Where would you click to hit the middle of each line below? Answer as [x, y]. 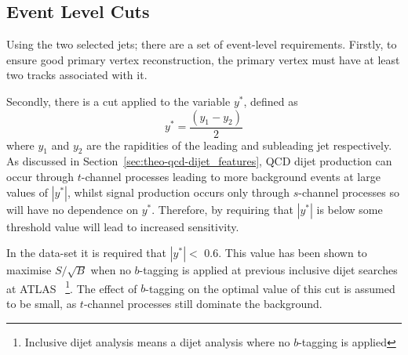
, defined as [271, 101]
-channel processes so [349, 192]
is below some [350, 209]
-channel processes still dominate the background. [203, 304]
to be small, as [42, 304]
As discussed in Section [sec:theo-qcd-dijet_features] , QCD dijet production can [199, 161]
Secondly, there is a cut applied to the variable [118, 101]
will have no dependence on [72, 209]
